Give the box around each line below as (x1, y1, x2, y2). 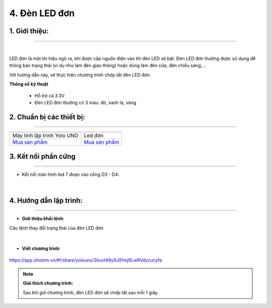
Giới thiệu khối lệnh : (22, 216, 65, 222)
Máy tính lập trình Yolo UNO (12, 132, 79, 139)
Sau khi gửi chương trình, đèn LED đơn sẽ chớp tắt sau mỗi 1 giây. (23, 289, 159, 295)
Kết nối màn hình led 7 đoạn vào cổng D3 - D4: (22, 171, 119, 177)
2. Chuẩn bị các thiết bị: (9, 112, 86, 121)
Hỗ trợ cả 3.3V (34, 92, 65, 98)
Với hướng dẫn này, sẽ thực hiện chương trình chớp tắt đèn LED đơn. (9, 72, 151, 78)
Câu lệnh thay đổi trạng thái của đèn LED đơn (9, 225, 104, 231)
